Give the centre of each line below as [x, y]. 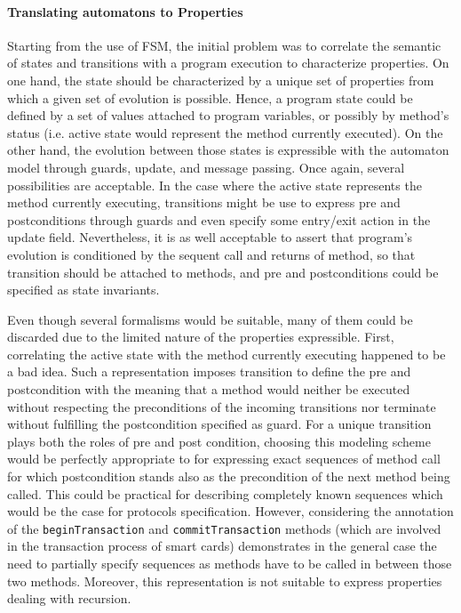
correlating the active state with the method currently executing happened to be [227, 354]
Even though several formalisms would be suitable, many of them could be [210, 319]
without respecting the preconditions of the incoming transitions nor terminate [222, 406]
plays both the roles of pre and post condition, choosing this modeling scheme [219, 441]
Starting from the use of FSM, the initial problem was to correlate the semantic [224, 45]
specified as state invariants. [83, 290]
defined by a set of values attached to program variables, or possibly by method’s [228, 115]
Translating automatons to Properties [125, 11]
